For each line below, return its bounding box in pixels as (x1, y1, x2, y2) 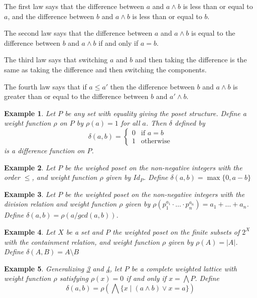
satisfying (59, 273, 88, 283)
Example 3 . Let (4, 188, 56, 199)
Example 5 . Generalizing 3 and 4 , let (4, 263, 122, 273)
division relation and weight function (4, 198, 117, 209)
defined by (175, 118, 205, 128)
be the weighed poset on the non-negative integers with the (65, 162, 242, 172)
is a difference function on (4, 145, 85, 155)
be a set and (66, 226, 103, 237)
